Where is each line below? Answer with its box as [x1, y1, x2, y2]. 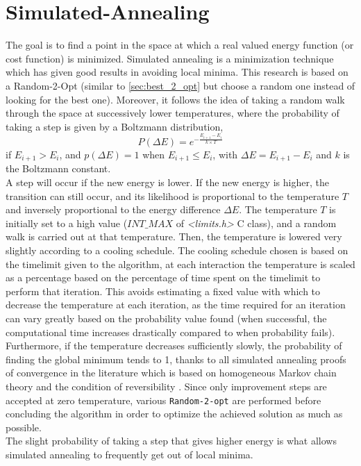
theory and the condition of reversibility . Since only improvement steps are [6, 378, 327, 393]
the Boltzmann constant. [6, 161, 111, 176]
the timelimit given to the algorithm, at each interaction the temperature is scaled [6, 256, 355, 271]
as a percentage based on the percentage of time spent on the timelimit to [6, 270, 321, 285]
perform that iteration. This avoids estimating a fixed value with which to [6, 283, 321, 298]
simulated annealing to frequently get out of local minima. [6, 447, 253, 461]
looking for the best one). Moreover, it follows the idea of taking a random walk [6, 92, 345, 106]
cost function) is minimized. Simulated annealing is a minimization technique [6, 51, 334, 65]
